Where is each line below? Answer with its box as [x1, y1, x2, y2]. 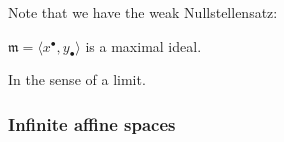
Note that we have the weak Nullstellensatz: [8, 2, 278, 22]
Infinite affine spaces [8, 111, 176, 136]
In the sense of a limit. [8, 69, 146, 90]
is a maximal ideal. [85, 35, 202, 56]
